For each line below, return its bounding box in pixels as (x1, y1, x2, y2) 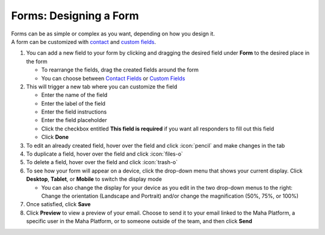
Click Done (41, 133, 69, 141)
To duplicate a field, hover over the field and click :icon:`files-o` (26, 150, 184, 157)
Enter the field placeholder (41, 117, 108, 124)
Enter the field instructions (41, 108, 107, 115)
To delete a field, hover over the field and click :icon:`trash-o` (26, 159, 178, 166)
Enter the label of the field (41, 100, 105, 107)
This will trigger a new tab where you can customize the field (26, 83, 178, 90)
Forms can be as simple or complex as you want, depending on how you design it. (11, 30, 215, 37)
